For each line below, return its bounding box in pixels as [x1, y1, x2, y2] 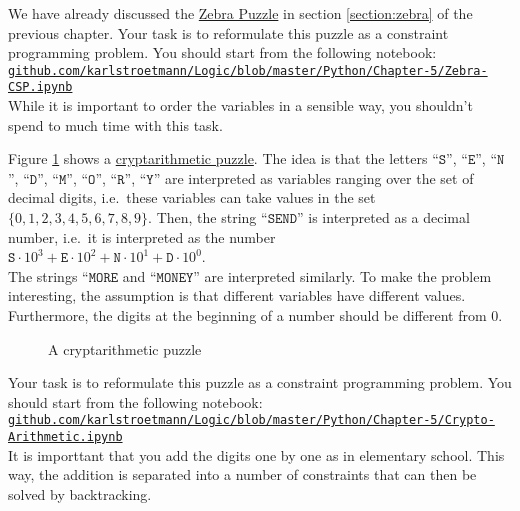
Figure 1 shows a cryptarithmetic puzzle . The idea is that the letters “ [8, 148, 439, 169]
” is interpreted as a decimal [297, 207, 470, 228]
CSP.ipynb [8, 80, 73, 95]
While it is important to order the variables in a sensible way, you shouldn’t [8, 95, 473, 116]
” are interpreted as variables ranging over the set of [153, 167, 474, 188]
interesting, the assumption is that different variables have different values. [8, 285, 466, 306]
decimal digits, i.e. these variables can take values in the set [8, 187, 376, 208]
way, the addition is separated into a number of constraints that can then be [8, 464, 477, 485]
